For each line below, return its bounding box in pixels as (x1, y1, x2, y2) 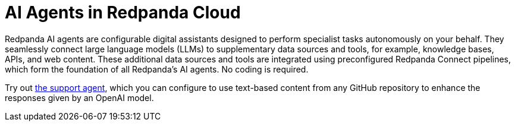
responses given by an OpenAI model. (5, 92, 154, 103)
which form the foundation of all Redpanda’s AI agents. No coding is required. (5, 64, 309, 74)
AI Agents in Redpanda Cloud (5, 2, 241, 23)
